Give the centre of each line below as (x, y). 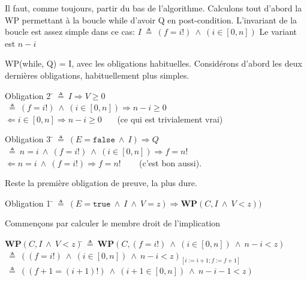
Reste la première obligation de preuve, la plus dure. (101, 183)
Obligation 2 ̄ (29, 95)
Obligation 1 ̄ (29, 203)
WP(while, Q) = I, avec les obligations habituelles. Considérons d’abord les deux (153, 63)
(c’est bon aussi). (171, 162)
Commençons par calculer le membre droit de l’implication (113, 223)
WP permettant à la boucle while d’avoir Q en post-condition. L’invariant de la (151, 20)
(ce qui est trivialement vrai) (170, 119)
